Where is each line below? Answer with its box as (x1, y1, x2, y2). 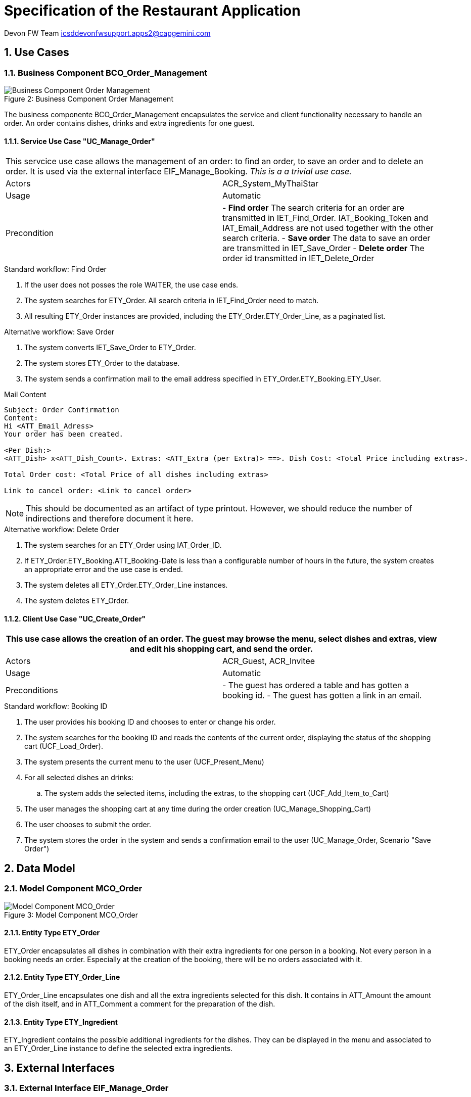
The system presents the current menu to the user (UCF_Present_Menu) (24, 757, 264, 767)
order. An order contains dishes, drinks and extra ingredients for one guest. (4, 118, 255, 127)
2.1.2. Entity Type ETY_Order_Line (4, 973, 120, 982)
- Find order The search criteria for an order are (222, 203, 405, 213)
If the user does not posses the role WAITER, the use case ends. (24, 280, 239, 290)
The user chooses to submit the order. (24, 820, 152, 829)
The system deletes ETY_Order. (24, 596, 129, 605)
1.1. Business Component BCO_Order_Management (4, 67, 208, 78)
